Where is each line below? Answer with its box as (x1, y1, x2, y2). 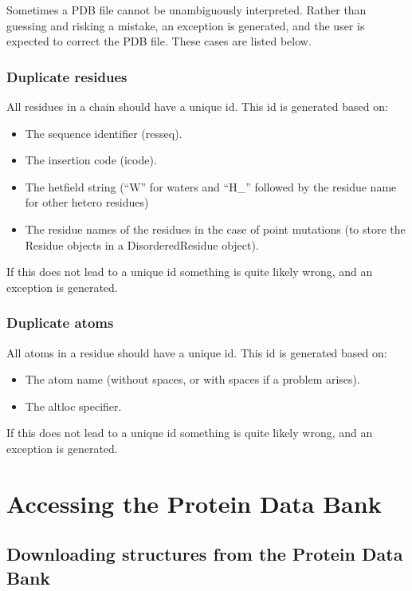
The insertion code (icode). (25, 152, 157, 168)
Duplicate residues (6, 66, 128, 86)
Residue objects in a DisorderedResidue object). (25, 236, 259, 253)
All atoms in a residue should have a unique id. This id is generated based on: (6, 344, 387, 361)
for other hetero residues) (25, 194, 149, 211)
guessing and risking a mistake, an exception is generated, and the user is (6, 17, 365, 33)
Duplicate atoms (6, 313, 114, 333)
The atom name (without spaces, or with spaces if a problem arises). (25, 371, 360, 388)
